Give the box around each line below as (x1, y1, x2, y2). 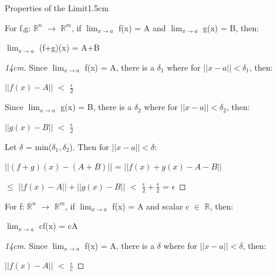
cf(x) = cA (39, 220, 78, 232)
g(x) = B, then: (203, 21, 259, 34)
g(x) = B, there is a (60, 101, 132, 113)
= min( (25, 140, 52, 152)
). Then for (69, 140, 109, 152)
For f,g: (5, 21, 31, 34)
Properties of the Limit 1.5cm (5, 2, 109, 14)
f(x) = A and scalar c (112, 199, 190, 212)
